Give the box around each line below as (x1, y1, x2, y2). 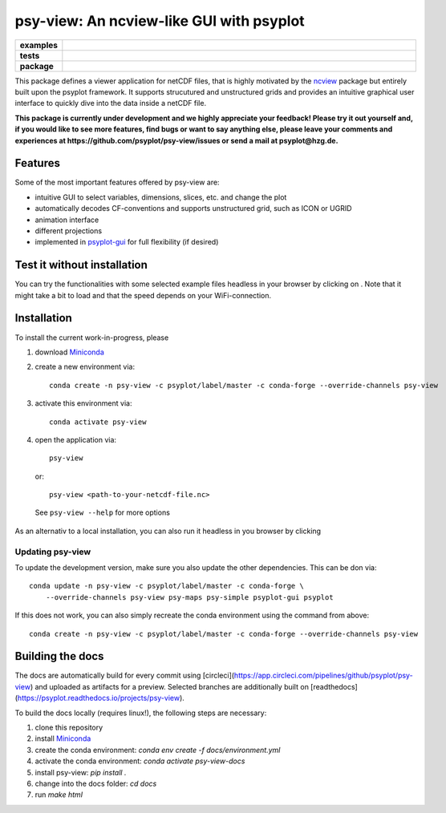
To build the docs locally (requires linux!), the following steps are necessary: (14, 708, 267, 718)
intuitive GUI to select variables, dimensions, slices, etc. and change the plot (34, 192, 287, 202)
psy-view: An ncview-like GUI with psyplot (14, 12, 305, 30)
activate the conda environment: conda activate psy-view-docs (34, 756, 245, 766)
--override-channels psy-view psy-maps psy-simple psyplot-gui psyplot (45, 593, 334, 601)
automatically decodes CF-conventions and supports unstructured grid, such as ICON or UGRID (34, 204, 352, 213)
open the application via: (34, 435, 116, 444)
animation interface (34, 215, 99, 224)
